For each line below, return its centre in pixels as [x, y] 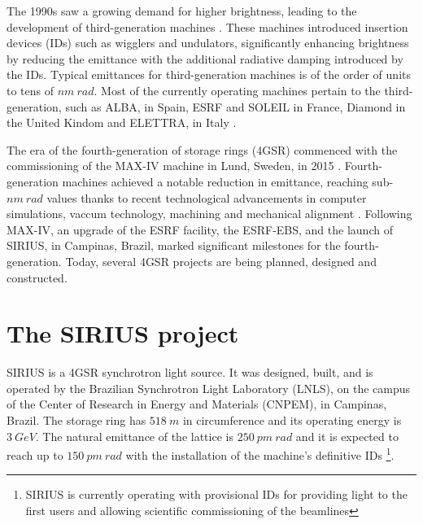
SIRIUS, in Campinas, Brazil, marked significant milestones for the [174, 245]
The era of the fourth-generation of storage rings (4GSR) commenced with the [202, 149]
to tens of [31, 90]
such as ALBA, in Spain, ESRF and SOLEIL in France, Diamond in [235, 106]
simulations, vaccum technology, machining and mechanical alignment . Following [209, 214]
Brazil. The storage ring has [76, 420]
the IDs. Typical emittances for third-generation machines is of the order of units [209, 74]
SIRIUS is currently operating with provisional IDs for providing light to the [216, 494]
